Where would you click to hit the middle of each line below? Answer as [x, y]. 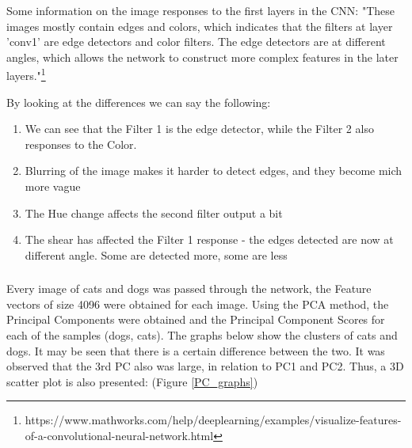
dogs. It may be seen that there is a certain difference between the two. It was [196, 350]
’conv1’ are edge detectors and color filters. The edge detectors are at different [196, 42]
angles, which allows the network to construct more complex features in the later [202, 57]
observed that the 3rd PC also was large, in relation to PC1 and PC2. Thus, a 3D [205, 366]
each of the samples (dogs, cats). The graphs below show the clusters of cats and [202, 335]
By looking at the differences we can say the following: [139, 102]
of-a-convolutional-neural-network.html [119, 436]
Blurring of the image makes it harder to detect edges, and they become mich [214, 171]
